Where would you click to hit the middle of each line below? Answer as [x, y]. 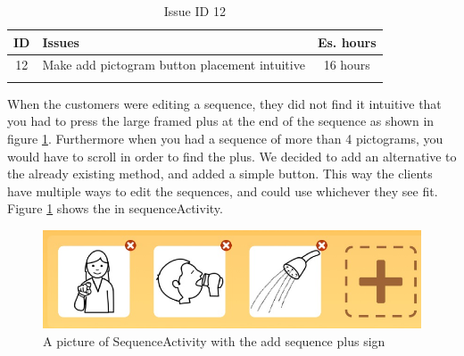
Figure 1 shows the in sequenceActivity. [115, 208]
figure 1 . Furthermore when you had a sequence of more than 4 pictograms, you [225, 138]
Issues [61, 41]
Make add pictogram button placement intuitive [174, 65]
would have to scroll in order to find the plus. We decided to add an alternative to [232, 156]
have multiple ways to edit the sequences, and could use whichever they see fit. [223, 190]
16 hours [347, 65]
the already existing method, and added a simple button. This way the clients [220, 174]
